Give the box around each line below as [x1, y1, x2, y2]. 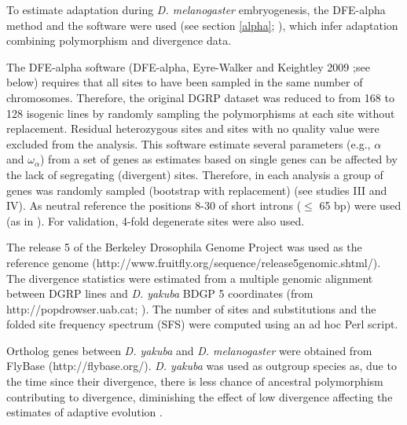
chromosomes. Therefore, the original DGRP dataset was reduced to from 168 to [6, 89, 394, 105]
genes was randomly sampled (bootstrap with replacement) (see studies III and [6, 181, 387, 198]
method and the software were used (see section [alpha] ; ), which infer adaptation [6, 16, 398, 33]
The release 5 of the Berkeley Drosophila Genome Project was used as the [6, 239, 362, 255]
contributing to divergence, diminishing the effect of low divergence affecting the [6, 388, 393, 405]
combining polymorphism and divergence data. [6, 32, 232, 49]
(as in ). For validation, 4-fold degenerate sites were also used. [6, 212, 305, 229]
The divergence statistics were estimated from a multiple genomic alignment [6, 269, 373, 286]
